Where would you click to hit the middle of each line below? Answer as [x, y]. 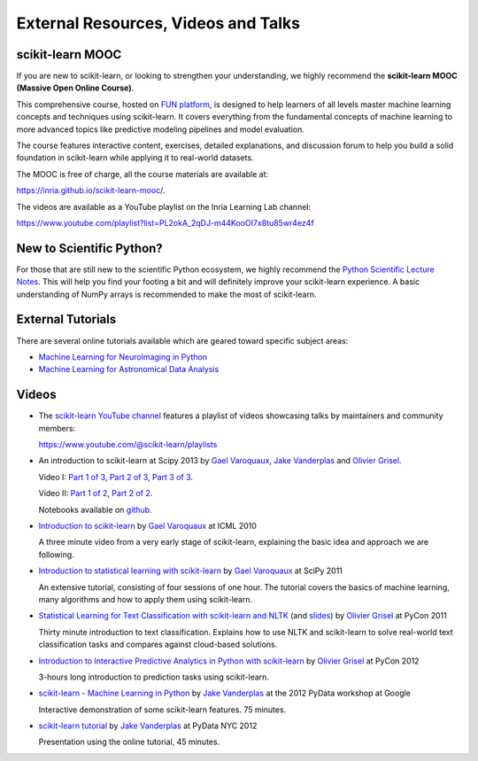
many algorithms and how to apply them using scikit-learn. [145, 599]
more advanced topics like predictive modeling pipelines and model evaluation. [160, 129]
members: [57, 428]
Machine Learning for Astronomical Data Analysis [129, 369]
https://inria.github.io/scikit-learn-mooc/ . [91, 190]
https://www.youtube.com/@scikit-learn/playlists [128, 445]
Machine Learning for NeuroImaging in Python [123, 357]
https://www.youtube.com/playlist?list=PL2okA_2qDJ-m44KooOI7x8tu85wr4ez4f [165, 222]
